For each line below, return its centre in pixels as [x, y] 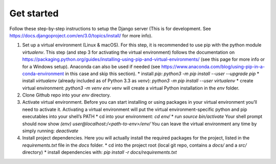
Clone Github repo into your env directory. [66, 95]
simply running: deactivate [50, 131]
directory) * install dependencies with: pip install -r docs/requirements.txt [100, 152]
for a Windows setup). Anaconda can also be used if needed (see [91, 66]
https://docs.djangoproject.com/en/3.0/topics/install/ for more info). [81, 35]
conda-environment [43, 74]
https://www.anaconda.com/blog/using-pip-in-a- [213, 66]
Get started [34, 13]
